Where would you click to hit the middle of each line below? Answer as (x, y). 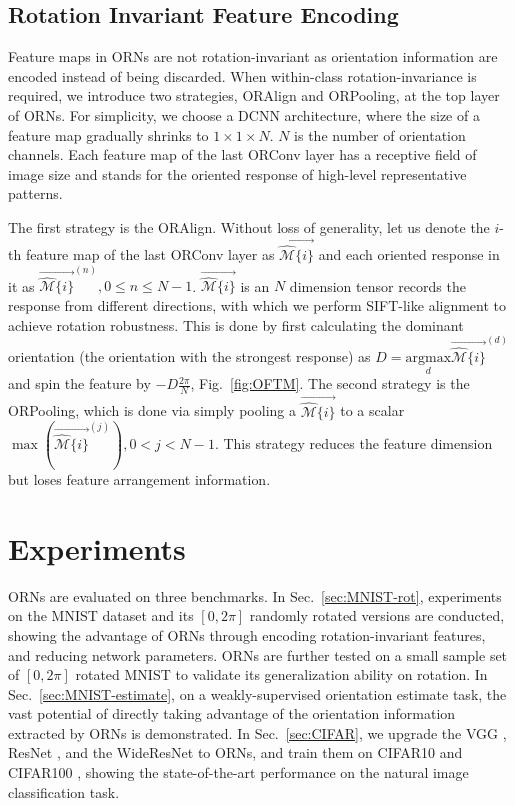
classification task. (64, 791)
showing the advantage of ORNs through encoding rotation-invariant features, (247, 634)
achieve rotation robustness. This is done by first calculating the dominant (236, 324)
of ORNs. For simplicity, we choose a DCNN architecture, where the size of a (244, 114)
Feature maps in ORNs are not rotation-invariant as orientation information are (253, 56)
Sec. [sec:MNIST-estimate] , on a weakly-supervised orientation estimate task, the (257, 693)
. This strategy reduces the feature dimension (353, 443)
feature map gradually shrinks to (108, 134)
